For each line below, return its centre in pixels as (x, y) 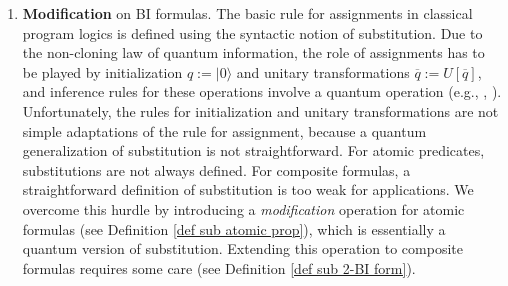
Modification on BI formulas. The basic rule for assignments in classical (247, 13)
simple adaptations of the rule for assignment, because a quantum (224, 130)
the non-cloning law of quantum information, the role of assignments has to (253, 52)
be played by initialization (102, 71)
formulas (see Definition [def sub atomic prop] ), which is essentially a (234, 228)
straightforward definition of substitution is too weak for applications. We (248, 189)
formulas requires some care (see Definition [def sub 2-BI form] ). (219, 267)
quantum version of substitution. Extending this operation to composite (242, 248)
